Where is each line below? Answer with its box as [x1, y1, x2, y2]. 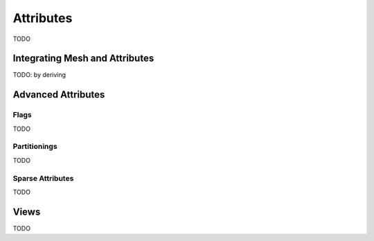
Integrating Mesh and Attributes [12, 53, 154, 64]
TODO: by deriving [12, 71, 66, 79]
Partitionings [12, 142, 58, 152]
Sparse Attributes [12, 173, 74, 183]
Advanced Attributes [12, 89, 105, 100]
